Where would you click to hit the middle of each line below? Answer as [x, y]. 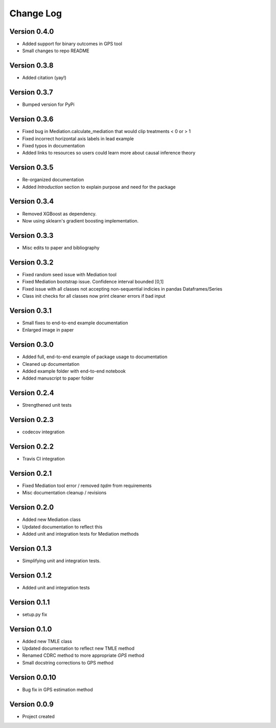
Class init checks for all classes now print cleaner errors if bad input [94, 296]
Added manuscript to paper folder [58, 378]
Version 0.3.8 [31, 66]
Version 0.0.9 [31, 704]
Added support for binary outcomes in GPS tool [72, 44]
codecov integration [43, 432]
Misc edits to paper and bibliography [61, 248]
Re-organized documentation [53, 180]
